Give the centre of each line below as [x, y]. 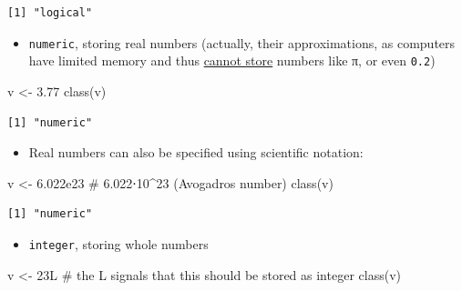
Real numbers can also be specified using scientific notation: [196, 152]
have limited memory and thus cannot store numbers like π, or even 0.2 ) [232, 60]
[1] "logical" [50, 13]
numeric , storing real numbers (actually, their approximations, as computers [242, 42]
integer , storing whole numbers [118, 243]
